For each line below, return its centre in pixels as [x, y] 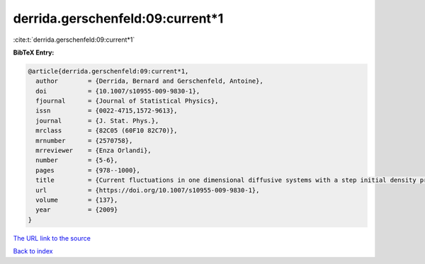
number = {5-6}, [77, 160]
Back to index [33, 251]
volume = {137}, [77, 200]
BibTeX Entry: [34, 52]
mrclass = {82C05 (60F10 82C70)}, [107, 131]
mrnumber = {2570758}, [84, 140]
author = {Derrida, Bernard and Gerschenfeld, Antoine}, [149, 81]
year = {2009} [77, 210]
